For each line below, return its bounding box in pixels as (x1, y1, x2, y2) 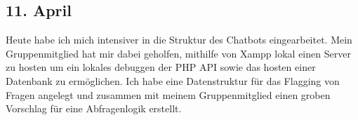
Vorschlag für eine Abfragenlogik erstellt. (6, 101, 182, 116)
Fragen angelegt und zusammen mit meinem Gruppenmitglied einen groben (6, 87, 331, 102)
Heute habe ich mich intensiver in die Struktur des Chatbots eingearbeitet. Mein (6, 32, 352, 47)
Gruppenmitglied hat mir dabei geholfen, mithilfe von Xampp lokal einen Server (6, 46, 351, 60)
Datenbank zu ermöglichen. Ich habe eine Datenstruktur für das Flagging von (6, 73, 340, 88)
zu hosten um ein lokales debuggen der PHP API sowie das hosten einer (6, 60, 316, 74)
